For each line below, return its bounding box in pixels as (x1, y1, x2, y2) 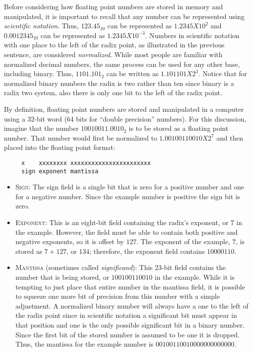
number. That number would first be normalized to (4, 132, 157, 143)
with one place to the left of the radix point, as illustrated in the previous (4, 40, 225, 50)
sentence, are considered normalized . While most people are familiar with (4, 49, 223, 59)
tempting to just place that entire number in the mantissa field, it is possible (15, 281, 245, 291)
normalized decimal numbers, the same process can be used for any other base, (4, 59, 240, 69)
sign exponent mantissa (21, 167, 99, 175)
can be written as (106, 68, 159, 79)
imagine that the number (4, 123, 79, 133)
